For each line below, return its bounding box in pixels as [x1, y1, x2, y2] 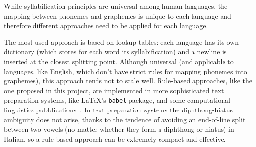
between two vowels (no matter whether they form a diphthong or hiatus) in [4, 124, 234, 134]
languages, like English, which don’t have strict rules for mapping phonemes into [4, 66, 247, 76]
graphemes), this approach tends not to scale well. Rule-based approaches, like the [4, 75, 252, 86]
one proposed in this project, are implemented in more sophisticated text [4, 85, 224, 95]
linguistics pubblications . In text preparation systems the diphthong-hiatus [4, 105, 233, 114]
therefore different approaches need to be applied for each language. [4, 20, 208, 31]
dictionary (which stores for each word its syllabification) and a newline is [4, 46, 227, 57]
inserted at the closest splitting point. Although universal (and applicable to [4, 56, 234, 66]
